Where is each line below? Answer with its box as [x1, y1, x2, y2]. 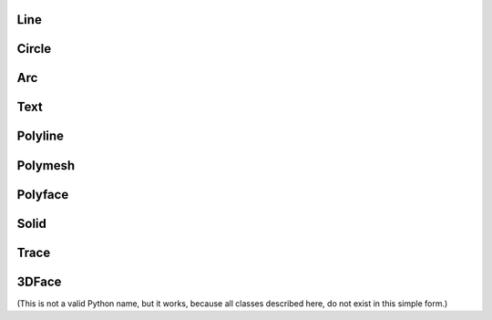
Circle [16, 41, 52, 57]
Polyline [16, 129, 64, 144]
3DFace [16, 274, 62, 289]
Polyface [16, 187, 69, 202]
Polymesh [16, 158, 76, 173]
